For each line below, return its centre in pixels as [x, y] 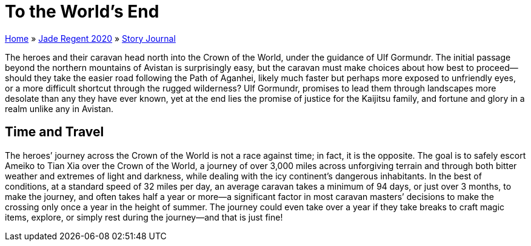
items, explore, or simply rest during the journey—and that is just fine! [144, 217]
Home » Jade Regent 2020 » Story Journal [90, 38]
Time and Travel [55, 132]
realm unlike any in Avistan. [59, 108]
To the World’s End [82, 12]
